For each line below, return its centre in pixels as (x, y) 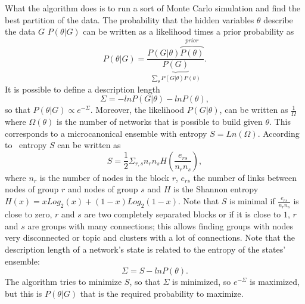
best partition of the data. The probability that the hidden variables (130, 19)
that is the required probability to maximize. (162, 293)
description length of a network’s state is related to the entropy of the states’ (145, 249)
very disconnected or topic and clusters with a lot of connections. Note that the (150, 237)
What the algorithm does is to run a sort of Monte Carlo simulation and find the (152, 8)
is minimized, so (202, 282)
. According (278, 133)
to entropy (26, 145)
